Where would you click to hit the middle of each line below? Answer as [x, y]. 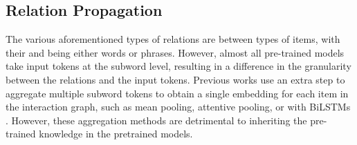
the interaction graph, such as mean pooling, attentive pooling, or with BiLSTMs [178, 107]
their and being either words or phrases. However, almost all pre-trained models [175, 52]
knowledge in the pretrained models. [116, 134]
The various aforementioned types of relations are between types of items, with [173, 39]
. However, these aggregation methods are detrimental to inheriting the [156, 120]
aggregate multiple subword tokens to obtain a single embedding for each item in [177, 93]
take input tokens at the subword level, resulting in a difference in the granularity [178, 66]
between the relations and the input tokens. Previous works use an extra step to [175, 79]
